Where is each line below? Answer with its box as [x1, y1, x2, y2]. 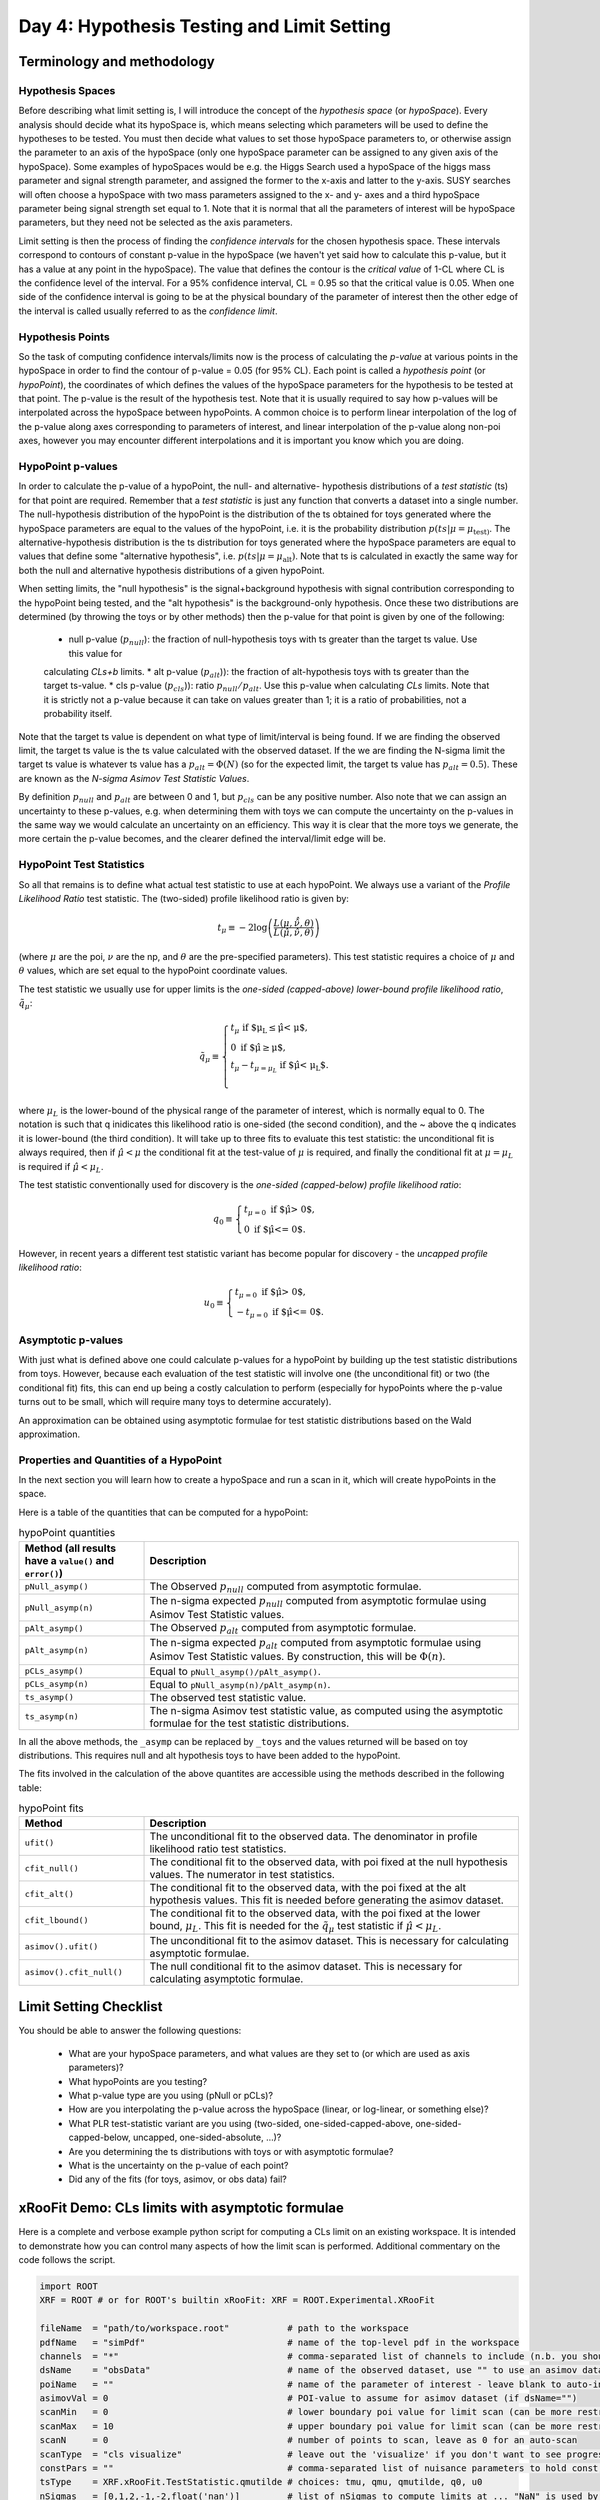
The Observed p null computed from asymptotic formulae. [149, 1579, 422, 1595]
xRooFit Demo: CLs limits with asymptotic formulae [18, 2200, 345, 2217]
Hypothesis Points [18, 330, 110, 344]
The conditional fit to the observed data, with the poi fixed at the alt [149, 1881, 467, 1895]
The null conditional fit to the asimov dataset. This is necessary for [149, 1959, 463, 1973]
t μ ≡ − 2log [216, 921, 268, 935]
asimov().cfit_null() [24, 1967, 124, 1978]
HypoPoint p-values [18, 460, 119, 474]
